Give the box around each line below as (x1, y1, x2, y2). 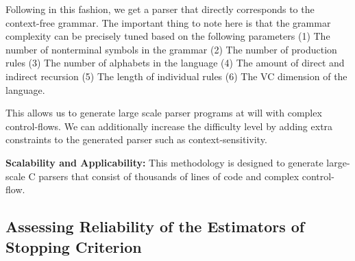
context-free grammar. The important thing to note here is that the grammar (5, 15, 331, 29)
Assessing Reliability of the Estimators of (5, 216, 305, 237)
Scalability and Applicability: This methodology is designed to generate (5, 155, 323, 169)
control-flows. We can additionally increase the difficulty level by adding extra (5, 119, 333, 133)
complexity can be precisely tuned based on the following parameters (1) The (5, 29, 330, 43)
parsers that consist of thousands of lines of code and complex (38, 169, 299, 183)
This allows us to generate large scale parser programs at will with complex (5, 105, 322, 120)
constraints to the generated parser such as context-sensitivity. (5, 132, 267, 147)
